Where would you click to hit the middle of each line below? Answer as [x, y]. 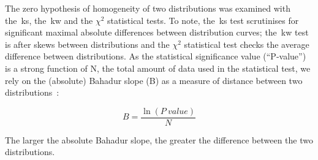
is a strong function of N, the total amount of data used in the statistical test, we [158, 68]
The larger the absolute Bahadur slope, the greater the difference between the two [159, 139]
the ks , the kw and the [49, 20]
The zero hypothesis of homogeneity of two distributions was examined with [148, 8]
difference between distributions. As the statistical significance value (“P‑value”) [156, 56]
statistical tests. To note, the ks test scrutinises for [203, 20]
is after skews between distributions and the [87, 44]
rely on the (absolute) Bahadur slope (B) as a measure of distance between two [154, 80]
